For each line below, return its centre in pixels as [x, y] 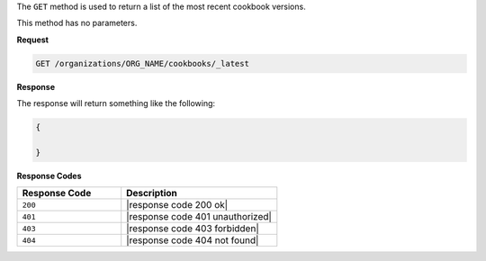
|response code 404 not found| [193, 240]
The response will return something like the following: [116, 103]
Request [33, 40]
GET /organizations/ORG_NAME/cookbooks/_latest [142, 63]
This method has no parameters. [77, 23]
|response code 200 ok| [177, 205]
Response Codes [49, 175]
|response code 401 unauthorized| [199, 217]
